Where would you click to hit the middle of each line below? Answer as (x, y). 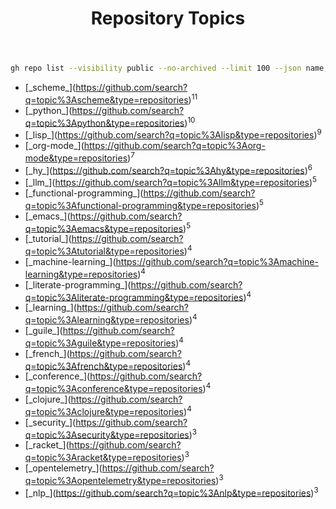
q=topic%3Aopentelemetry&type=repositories (120, 480)
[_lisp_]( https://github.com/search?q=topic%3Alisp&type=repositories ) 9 (173, 134)
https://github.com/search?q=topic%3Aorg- (174, 146)
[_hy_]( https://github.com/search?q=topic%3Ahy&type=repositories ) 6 (168, 169)
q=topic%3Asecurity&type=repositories (107, 434)
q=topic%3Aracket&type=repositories (103, 457)
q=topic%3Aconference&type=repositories (113, 388)
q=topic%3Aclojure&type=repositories (104, 411)
